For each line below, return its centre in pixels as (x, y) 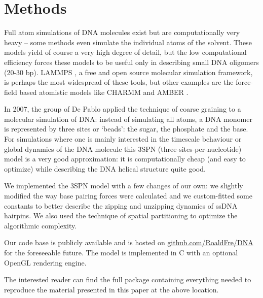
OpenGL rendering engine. (45, 262)
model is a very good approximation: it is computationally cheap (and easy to (125, 159)
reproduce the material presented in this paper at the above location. (111, 289)
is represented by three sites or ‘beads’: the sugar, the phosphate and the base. (126, 129)
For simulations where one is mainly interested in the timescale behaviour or (123, 139)
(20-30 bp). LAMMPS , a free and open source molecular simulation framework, (128, 72)
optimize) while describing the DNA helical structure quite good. (105, 168)
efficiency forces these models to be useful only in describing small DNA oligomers (131, 62)
